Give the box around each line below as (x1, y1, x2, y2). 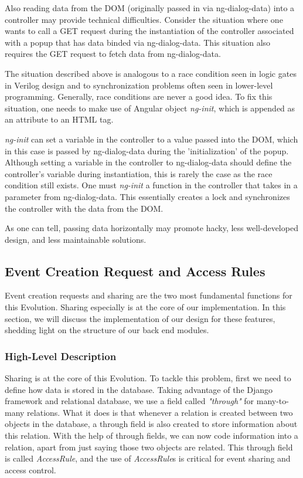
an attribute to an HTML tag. (5, 113, 114, 126)
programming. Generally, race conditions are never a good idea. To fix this (5, 90, 273, 103)
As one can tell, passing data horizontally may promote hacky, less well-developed (5, 222, 298, 234)
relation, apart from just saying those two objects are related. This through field (5, 440, 293, 453)
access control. (5, 463, 56, 476)
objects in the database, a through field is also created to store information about (5, 418, 298, 430)
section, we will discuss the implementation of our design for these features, (5, 312, 275, 324)
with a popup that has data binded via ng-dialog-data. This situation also (5, 36, 271, 48)
